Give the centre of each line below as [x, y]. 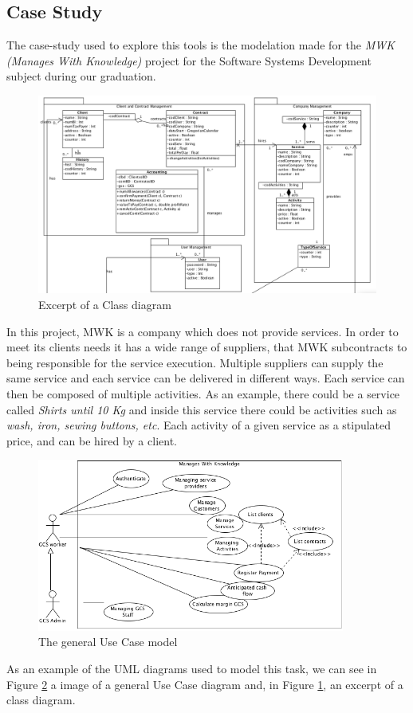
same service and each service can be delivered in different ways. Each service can [206, 378]
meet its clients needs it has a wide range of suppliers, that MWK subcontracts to [207, 347]
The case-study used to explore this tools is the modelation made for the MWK [201, 45]
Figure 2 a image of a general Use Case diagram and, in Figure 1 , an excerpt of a [205, 684]
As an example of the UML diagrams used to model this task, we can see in [192, 668]
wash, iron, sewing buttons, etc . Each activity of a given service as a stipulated [199, 425]
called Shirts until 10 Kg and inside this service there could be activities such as [202, 409]
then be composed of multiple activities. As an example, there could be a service [203, 393]
